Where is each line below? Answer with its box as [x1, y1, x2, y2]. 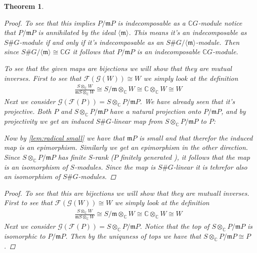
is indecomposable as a [118, 17, 186, 28]
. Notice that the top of [140, 221, 210, 231]
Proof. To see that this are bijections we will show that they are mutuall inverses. [4, 187, 250, 198]
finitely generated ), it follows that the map [120, 151, 250, 162]
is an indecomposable [137, 46, 200, 57]
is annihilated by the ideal [38, 27, 116, 37]
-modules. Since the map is [74, 161, 156, 172]
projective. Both [4, 106, 51, 116]
